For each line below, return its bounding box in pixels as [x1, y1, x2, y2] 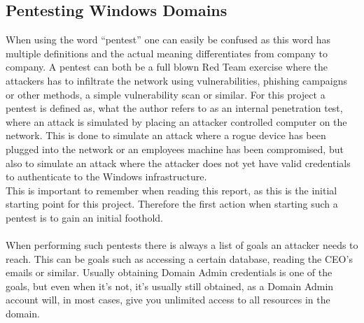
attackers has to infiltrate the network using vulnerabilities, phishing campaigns [6, 73, 347, 87]
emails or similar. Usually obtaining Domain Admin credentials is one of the [6, 265, 332, 280]
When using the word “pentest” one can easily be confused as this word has [6, 32, 331, 47]
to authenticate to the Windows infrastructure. [6, 169, 207, 184]
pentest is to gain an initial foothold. [6, 210, 163, 224]
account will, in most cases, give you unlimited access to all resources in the [6, 292, 330, 307]
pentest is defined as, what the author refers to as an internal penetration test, [6, 101, 343, 115]
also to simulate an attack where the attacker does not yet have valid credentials [6, 155, 351, 170]
